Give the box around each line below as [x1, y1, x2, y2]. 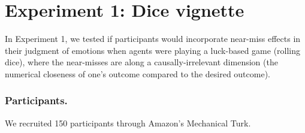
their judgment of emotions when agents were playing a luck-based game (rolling [5, 44, 301, 56]
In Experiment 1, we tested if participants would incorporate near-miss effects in [5, 32, 301, 45]
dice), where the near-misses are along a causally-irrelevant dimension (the [5, 56, 278, 68]
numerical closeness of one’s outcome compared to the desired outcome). [5, 67, 270, 80]
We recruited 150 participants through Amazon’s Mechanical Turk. [5, 116, 251, 129]
